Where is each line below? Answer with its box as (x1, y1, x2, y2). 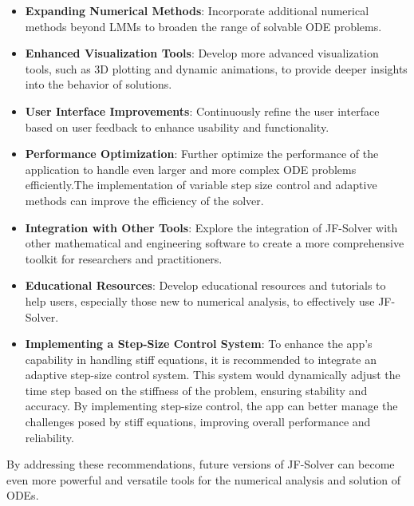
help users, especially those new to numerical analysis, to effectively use (25, 292, 375, 309)
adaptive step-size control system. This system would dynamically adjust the (25, 366, 400, 383)
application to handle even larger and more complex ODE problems (25, 160, 357, 177)
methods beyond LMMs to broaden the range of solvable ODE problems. (25, 18, 382, 34)
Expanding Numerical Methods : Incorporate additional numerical (25, 2, 369, 18)
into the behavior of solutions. (25, 76, 172, 93)
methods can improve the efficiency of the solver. (25, 192, 264, 208)
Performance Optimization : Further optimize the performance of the (25, 145, 379, 162)
